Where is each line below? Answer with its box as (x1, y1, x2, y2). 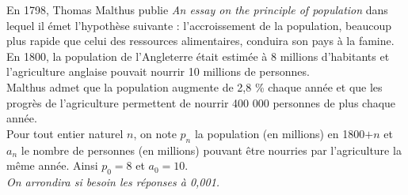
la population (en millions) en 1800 (194, 125, 365, 141)
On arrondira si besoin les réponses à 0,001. (6, 173, 220, 189)
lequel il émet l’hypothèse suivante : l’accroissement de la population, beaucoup (6, 17, 392, 33)
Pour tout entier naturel (6, 125, 124, 141)
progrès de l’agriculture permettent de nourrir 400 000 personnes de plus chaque (6, 94, 396, 111)
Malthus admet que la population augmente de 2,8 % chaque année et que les (6, 78, 383, 95)
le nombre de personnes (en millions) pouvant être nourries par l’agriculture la (21, 141, 402, 158)
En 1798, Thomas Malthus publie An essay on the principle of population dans (6, 2, 388, 17)
